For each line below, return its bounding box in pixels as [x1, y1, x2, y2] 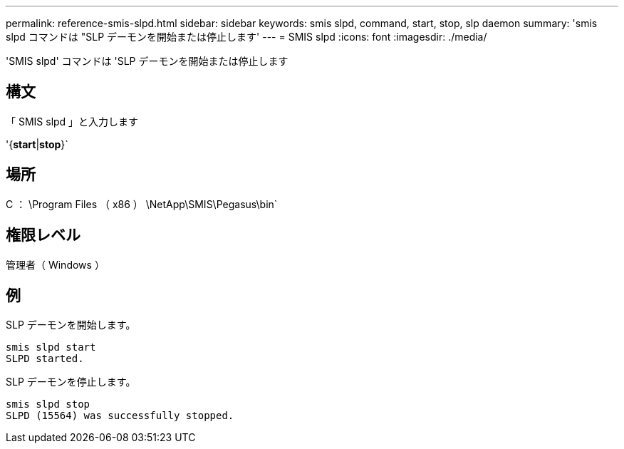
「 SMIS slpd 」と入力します [6, 115, 139, 128]
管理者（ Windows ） [6, 258, 105, 271]
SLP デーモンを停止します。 [6, 376, 136, 388]
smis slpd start [6, 341, 96, 353]
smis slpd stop [6, 398, 90, 411]
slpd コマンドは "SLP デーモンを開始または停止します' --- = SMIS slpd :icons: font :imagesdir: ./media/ [6, 31, 487, 43]
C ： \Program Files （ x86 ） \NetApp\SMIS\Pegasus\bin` [6, 197, 278, 210]
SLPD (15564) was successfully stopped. [6, 410, 234, 422]
